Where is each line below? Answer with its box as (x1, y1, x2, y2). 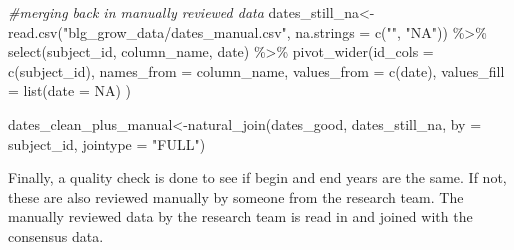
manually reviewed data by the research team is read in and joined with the (8, 206, 473, 227)
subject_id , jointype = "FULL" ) (8, 133, 206, 154)
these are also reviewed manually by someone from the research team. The (8, 186, 464, 207)
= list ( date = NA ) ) (8, 80, 132, 101)
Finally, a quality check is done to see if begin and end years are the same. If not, (8, 167, 507, 188)
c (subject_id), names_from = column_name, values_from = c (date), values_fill (8, 60, 505, 81)
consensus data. (8, 225, 104, 246)
